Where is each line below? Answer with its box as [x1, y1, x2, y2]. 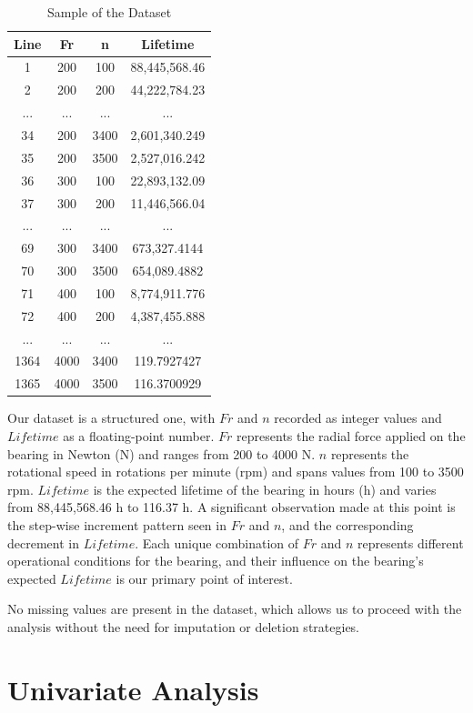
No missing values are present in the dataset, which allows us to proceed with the [7, 599, 462, 618]
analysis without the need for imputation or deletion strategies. [7, 617, 360, 636]
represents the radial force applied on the [236, 426, 466, 445]
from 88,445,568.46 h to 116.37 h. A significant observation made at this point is [7, 497, 456, 517]
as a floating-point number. [63, 426, 215, 445]
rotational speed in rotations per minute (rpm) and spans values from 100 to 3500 [7, 462, 464, 481]
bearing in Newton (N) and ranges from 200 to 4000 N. [7, 444, 316, 463]
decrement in [7, 533, 79, 552]
